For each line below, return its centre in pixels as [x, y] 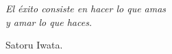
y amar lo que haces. [49, 22]
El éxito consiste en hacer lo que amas [86, 9]
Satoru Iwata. [34, 45]
